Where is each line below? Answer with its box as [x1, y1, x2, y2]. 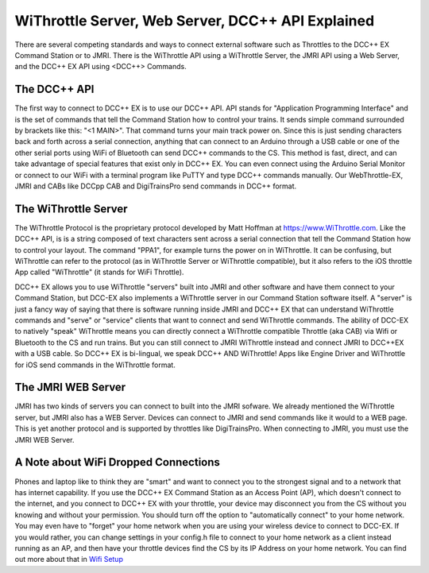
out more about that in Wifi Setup [14, 555, 123, 564]
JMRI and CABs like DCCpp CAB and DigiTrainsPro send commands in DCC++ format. [14, 181, 297, 191]
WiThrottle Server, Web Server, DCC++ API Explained [14, 12, 375, 29]
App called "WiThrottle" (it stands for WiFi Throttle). [14, 267, 184, 277]
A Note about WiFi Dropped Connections [14, 455, 220, 469]
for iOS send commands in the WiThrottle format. [14, 360, 176, 370]
